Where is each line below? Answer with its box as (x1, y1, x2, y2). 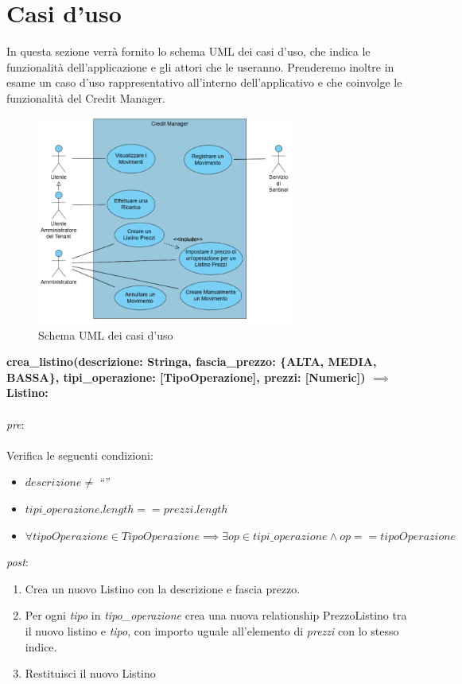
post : (6, 554, 29, 570)
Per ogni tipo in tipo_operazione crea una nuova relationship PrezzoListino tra (25, 607, 407, 624)
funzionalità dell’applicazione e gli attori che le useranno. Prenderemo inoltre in (6, 58, 394, 75)
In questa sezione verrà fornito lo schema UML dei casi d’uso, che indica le (6, 43, 371, 60)
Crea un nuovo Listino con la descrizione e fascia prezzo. (25, 580, 301, 597)
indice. (25, 638, 57, 655)
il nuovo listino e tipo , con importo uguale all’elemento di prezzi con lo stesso (25, 623, 399, 639)
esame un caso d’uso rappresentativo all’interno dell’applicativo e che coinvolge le (6, 74, 402, 91)
